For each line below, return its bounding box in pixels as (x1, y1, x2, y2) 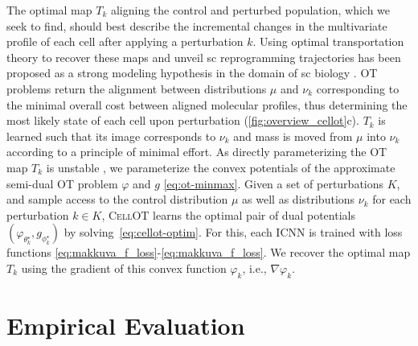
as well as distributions (242, 191, 355, 208)
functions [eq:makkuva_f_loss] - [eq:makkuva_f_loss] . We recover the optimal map (6, 244, 411, 261)
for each (372, 191, 412, 208)
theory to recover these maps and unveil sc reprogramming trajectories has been (6, 48, 401, 65)
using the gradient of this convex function (21, 259, 227, 276)
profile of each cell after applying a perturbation (6, 33, 244, 50)
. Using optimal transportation (252, 33, 404, 50)
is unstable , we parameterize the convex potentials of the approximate (46, 159, 395, 175)
